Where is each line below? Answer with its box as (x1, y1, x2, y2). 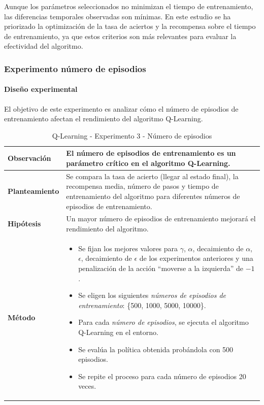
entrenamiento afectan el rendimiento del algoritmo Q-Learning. (4, 113, 203, 124)
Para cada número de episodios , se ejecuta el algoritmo (78, 317, 249, 327)
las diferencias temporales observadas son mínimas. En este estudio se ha (4, 11, 231, 21)
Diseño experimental (4, 84, 78, 94)
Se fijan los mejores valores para (78, 243, 178, 253)
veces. (78, 381, 96, 391)
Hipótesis (8, 218, 41, 229)
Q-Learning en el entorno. (78, 327, 158, 338)
